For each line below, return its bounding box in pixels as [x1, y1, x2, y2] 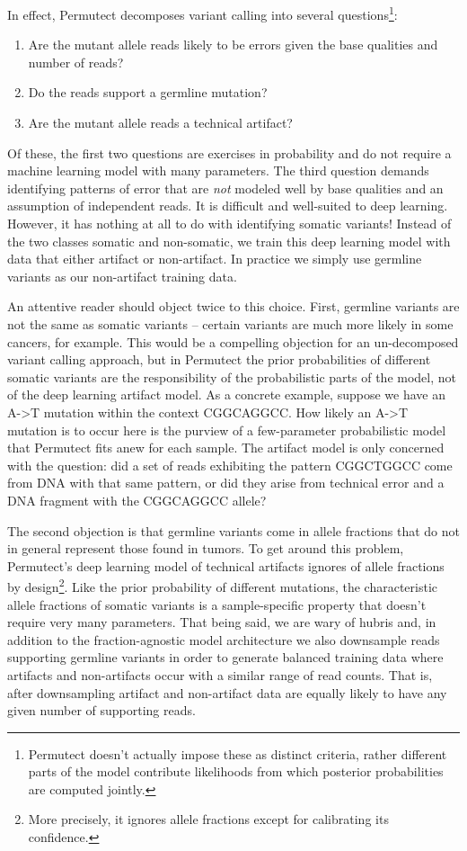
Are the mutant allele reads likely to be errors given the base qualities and [28, 35, 438, 54]
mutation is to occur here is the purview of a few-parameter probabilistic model [7, 420, 446, 439]
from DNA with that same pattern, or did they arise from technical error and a [7, 473, 445, 492]
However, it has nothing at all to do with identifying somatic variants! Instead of [7, 214, 452, 232]
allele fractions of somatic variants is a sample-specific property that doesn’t [7, 595, 427, 614]
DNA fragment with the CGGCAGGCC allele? [7, 490, 267, 509]
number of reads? [28, 52, 124, 71]
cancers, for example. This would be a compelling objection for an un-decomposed [7, 332, 459, 351]
